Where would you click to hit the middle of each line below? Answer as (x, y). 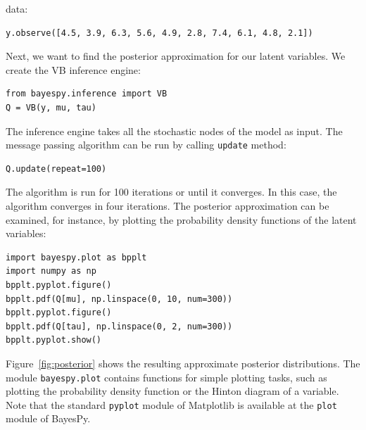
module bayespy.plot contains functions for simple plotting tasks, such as (166, 377)
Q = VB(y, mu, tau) (51, 107)
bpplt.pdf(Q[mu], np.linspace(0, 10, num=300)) (119, 299)
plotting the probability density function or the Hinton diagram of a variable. (172, 391)
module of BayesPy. (48, 418)
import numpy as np (51, 271)
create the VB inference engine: (73, 69)
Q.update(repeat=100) (56, 169)
